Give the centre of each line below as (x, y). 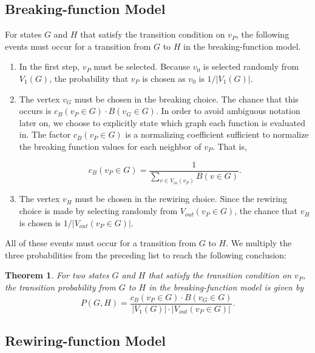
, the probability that (89, 78)
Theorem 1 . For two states (57, 275)
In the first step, (49, 66)
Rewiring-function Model (85, 341)
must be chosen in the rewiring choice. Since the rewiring (181, 199)
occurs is (35, 111)
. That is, (230, 146)
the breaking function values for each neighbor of (110, 146)
